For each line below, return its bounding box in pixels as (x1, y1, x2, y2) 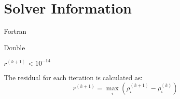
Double (4, 42, 25, 52)
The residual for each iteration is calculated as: (4, 72, 143, 82)
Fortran (4, 26, 27, 36)
